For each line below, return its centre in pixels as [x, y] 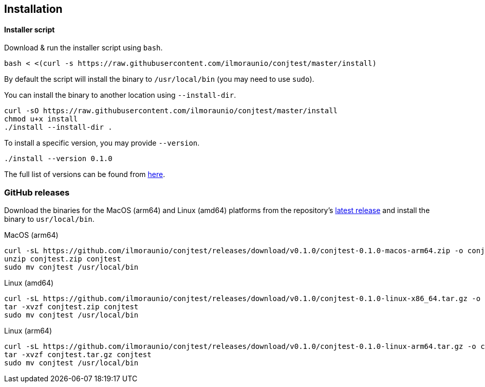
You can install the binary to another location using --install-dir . [120, 95]
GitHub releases [37, 192]
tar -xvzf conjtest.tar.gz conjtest [78, 354]
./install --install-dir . [58, 127]
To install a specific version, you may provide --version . [102, 143]
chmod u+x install [41, 119]
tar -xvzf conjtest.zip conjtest [71, 306]
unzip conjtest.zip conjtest [63, 259]
